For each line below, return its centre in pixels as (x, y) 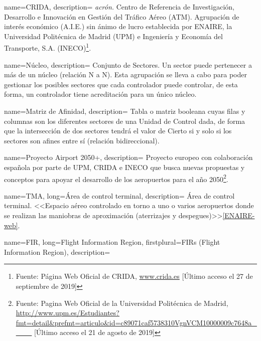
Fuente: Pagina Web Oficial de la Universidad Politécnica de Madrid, (122, 303)
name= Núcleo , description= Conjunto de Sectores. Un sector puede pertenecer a (128, 64)
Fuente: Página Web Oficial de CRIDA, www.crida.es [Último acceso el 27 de (134, 276)
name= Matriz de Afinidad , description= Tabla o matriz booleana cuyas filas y (125, 111)
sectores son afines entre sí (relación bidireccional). (82, 140)
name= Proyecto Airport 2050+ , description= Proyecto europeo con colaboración (128, 157)
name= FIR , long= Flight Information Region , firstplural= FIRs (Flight (112, 242)
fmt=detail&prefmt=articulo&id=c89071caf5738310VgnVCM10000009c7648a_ (136, 322)
